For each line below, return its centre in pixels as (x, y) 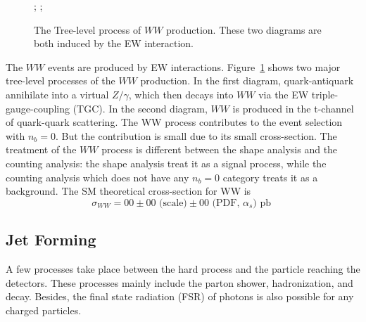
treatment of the (41, 149)
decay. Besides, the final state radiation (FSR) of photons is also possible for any (180, 296)
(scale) (173, 203)
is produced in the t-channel (293, 108)
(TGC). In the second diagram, (140, 108)
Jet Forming (51, 239)
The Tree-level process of (88, 29)
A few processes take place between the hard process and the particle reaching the (183, 268)
